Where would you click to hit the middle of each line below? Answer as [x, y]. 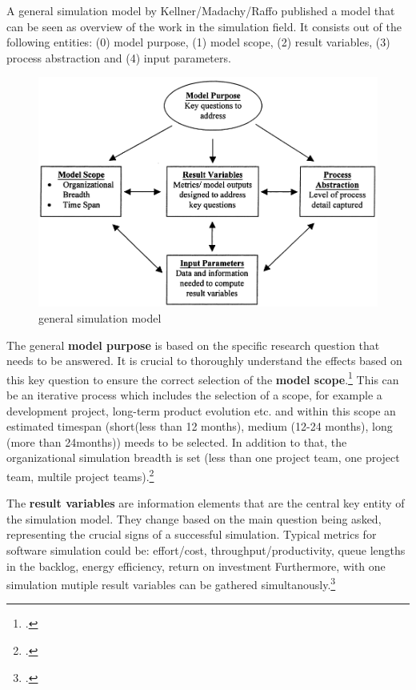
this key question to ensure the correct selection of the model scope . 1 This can [203, 378]
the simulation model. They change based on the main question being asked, [194, 518]
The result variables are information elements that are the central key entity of [206, 503]
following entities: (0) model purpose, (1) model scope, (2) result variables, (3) [198, 42]
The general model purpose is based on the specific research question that [193, 345]
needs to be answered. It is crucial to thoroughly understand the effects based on [204, 361]
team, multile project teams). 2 [80, 475]
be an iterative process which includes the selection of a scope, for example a [194, 395]
